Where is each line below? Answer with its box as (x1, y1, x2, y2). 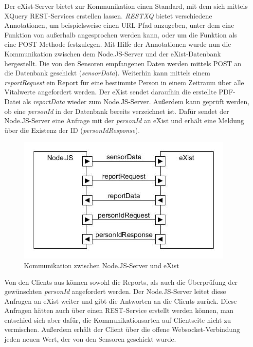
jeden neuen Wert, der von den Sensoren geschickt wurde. (4, 334, 176, 344)
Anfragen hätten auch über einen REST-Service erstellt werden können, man (4, 305, 234, 315)
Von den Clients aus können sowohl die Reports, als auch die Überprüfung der (4, 276, 238, 287)
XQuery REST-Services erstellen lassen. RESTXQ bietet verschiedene (4, 10, 212, 20)
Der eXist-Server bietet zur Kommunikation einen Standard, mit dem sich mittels (4, 1, 248, 11)
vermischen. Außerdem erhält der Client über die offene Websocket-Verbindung (4, 324, 240, 334)
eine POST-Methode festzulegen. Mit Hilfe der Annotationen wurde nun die (4, 39, 231, 49)
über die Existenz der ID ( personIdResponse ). (4, 125, 140, 135)
